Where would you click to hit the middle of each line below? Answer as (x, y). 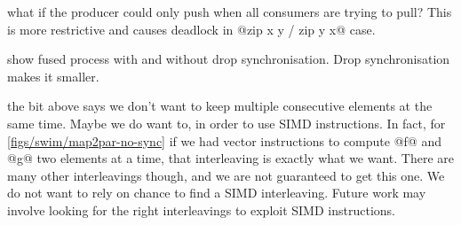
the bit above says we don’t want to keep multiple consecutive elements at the (220, 106)
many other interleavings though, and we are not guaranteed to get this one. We (226, 175)
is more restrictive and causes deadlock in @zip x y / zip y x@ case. (191, 29)
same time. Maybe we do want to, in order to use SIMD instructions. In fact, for (227, 123)
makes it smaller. (53, 76)
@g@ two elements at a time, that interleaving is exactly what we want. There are (231, 158)
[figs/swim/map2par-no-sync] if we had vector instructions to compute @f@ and (224, 140)
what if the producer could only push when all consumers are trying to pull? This (230, 12)
